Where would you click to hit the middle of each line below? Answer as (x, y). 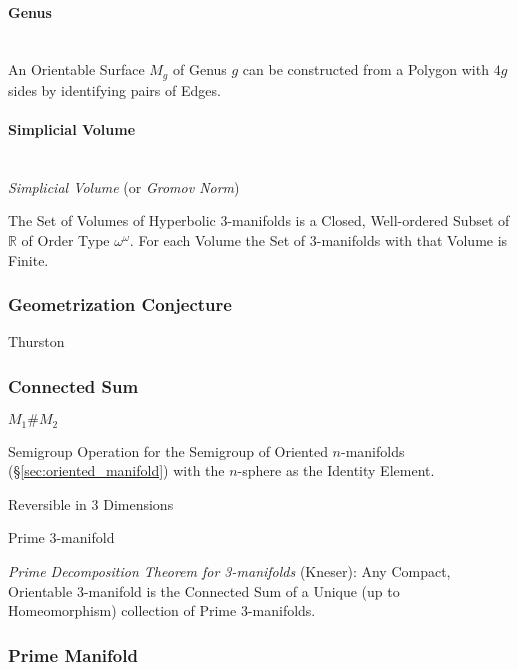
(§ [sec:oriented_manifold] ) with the (116, 470)
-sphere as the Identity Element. (336, 470)
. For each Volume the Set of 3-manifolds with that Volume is (318, 240)
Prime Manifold (73, 654)
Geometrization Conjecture (120, 304)
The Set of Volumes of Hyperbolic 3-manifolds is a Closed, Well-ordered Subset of (259, 220)
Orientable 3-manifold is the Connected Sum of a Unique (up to (204, 590)
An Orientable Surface (76, 69)
